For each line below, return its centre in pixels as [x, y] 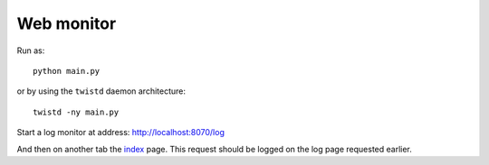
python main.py [67, 71]
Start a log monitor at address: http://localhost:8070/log [121, 133]
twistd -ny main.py [76, 112]
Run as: [31, 50]
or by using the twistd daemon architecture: [101, 91]
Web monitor [67, 23]
